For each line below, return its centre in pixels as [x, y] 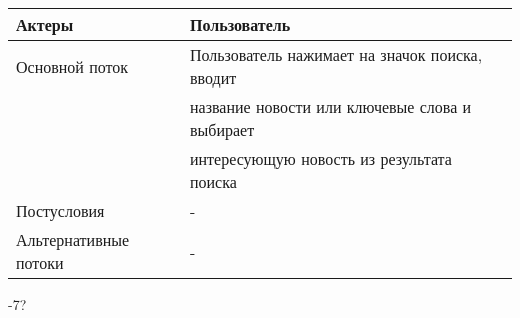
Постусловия [60, 210]
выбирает [222, 129]
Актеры [45, 24]
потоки [40, 262]
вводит [213, 77]
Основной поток [72, 66]
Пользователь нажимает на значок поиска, [336, 54]
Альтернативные [73, 239]
